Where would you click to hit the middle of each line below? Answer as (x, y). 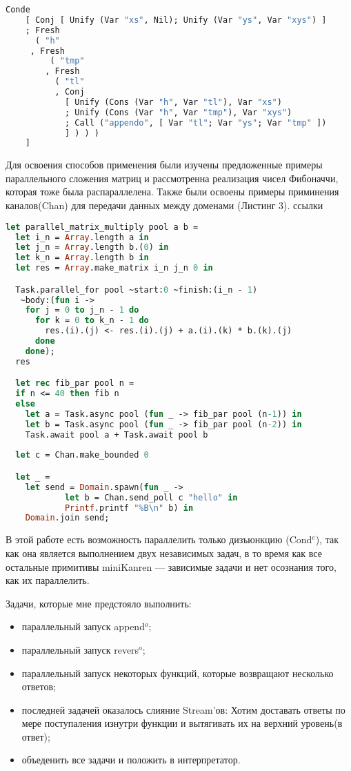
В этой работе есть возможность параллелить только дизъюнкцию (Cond (159, 539)
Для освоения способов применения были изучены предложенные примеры (164, 165)
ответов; (39, 686)
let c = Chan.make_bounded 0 (82, 455)
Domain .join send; (67, 518)
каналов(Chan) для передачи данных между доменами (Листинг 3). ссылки (164, 205)
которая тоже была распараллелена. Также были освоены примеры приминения (172, 192)
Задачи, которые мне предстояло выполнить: (99, 603)
